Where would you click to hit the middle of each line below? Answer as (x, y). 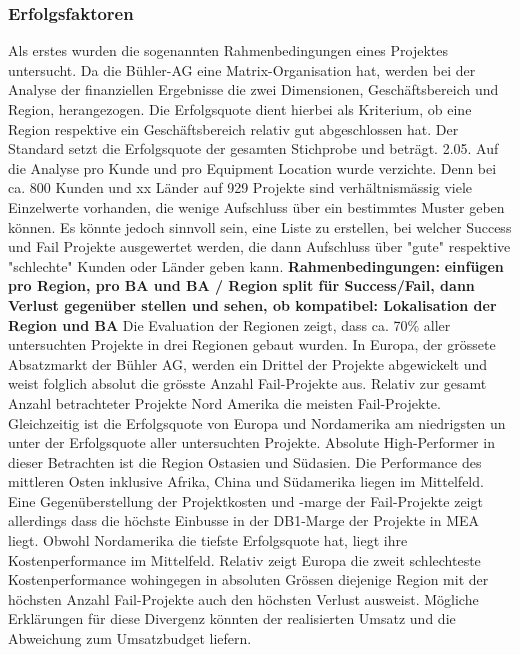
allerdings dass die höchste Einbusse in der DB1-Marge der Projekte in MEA (244, 520)
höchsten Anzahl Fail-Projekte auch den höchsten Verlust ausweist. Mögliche (243, 598)
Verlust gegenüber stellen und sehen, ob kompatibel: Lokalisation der (252, 304)
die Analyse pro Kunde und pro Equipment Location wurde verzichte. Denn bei (252, 167)
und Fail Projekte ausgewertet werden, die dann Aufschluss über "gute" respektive (259, 246)
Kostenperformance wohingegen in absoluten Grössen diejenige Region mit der (248, 579)
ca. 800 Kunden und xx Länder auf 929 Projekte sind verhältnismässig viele (240, 187)
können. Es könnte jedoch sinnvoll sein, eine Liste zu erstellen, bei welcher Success (260, 226)
